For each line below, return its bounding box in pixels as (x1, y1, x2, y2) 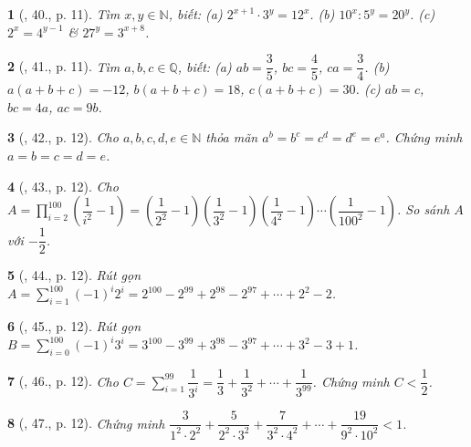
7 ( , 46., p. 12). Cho (7, 371, 119, 390)
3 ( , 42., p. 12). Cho (7, 128, 119, 147)
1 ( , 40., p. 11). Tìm (7, 5, 120, 23)
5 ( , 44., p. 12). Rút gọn (7, 265, 141, 285)
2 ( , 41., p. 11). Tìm (7, 57, 120, 76)
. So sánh (397, 200, 450, 219)
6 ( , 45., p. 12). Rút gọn (7, 317, 141, 336)
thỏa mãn (205, 128, 258, 147)
